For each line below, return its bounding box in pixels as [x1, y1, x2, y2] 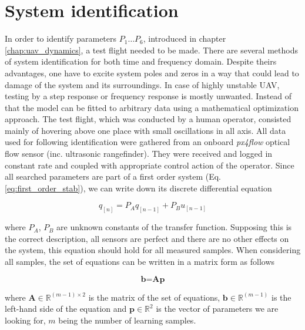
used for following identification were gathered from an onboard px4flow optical [5, 136, 290, 148]
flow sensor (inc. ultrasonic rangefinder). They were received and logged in [5, 147, 273, 160]
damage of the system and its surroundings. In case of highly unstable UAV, [5, 78, 280, 90]
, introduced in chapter [143, 32, 226, 45]
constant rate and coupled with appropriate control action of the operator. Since [5, 159, 294, 171]
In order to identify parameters [5, 32, 117, 45]
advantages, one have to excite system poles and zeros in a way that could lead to [5, 66, 299, 79]
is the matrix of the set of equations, [88, 291, 220, 303]
